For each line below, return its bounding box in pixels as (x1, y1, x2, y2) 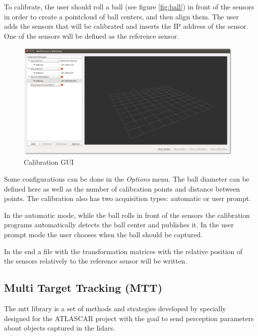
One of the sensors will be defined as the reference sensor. (4, 30, 179, 41)
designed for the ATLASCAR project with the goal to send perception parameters (4, 313, 254, 323)
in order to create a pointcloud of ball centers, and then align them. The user (4, 11, 239, 21)
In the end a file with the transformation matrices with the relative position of (4, 246, 243, 256)
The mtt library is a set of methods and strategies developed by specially (4, 303, 226, 313)
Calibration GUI (24, 157, 74, 167)
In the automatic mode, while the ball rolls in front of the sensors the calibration (4, 209, 250, 220)
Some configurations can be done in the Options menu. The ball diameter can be (4, 173, 250, 184)
